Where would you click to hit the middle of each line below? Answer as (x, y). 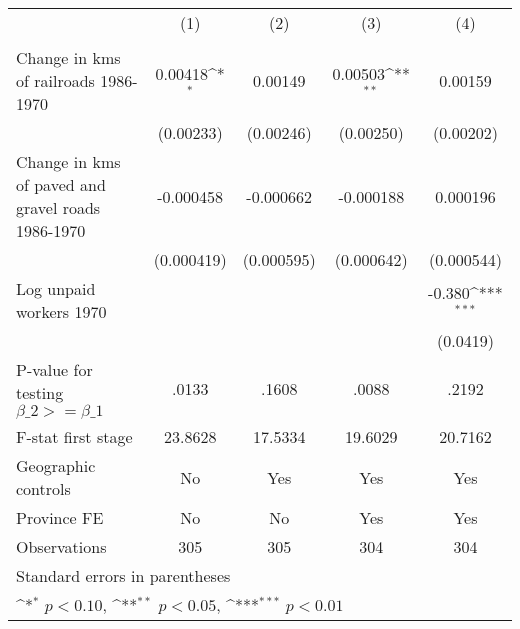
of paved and (61, 184)
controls (43, 488)
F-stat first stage (74, 436)
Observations (61, 546)
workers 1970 (61, 311)
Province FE (60, 517)
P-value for (54, 369)
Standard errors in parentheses (123, 575)
